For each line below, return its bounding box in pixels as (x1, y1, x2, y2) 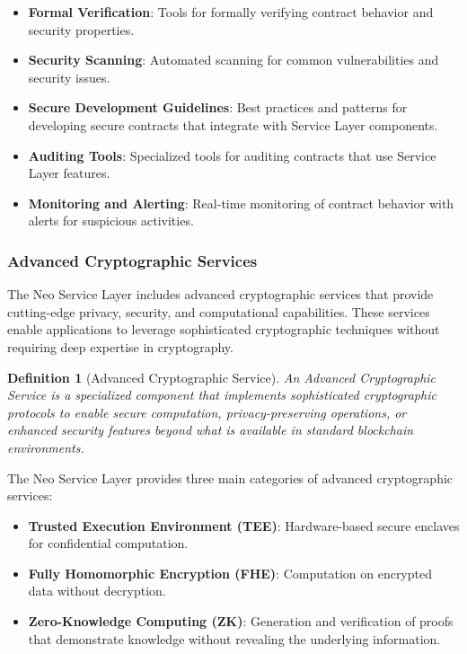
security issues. (28, 67, 110, 86)
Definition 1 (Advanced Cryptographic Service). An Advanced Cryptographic (7, 367, 436, 386)
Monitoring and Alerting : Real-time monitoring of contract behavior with (28, 193, 454, 212)
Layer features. (28, 163, 110, 182)
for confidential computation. (28, 534, 189, 552)
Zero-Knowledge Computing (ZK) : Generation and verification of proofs (28, 612, 454, 631)
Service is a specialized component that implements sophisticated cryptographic (7, 385, 436, 404)
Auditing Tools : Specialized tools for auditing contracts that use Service (28, 146, 436, 164)
